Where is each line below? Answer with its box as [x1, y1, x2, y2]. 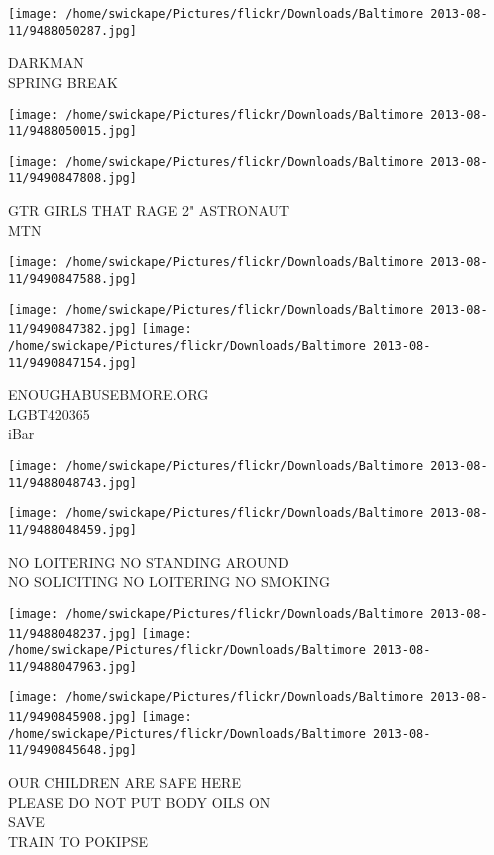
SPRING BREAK [8, 71, 118, 92]
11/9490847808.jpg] [8, 171, 137, 186]
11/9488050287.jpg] [8, 23, 137, 38]
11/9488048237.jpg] [8, 626, 137, 641]
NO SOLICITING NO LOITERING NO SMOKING [8, 571, 330, 592]
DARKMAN [8, 52, 84, 73]
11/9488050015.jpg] [8, 124, 137, 139]
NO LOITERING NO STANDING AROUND [8, 551, 289, 572]
